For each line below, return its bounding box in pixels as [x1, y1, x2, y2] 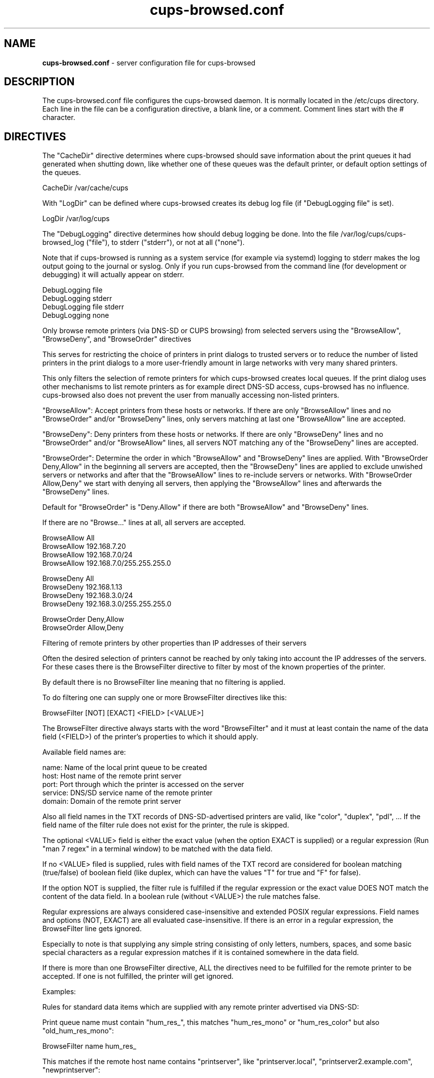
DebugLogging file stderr [42, 302, 124, 311]
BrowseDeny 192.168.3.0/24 [42, 591, 133, 600]
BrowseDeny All [42, 574, 94, 583]
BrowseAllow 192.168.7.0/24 [42, 550, 133, 559]
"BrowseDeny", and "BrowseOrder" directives [42, 335, 191, 344]
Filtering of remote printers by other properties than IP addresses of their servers [42, 639, 307, 648]
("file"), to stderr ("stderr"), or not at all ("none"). [86, 238, 245, 247]
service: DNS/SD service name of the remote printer [42, 788, 213, 797]
